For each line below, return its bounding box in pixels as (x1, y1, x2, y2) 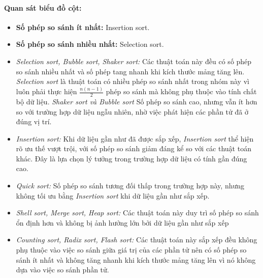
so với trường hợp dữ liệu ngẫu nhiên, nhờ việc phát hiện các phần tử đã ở (16, 106, 248, 117)
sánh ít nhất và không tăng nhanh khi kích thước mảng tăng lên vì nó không (16, 254, 256, 265)
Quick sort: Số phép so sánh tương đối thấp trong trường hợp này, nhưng (16, 180, 245, 191)
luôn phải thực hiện (16, 86, 77, 97)
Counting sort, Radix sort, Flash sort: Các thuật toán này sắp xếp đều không (16, 234, 257, 245)
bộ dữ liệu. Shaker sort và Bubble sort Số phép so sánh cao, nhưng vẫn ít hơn (16, 96, 257, 106)
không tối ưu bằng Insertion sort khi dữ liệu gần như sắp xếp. (16, 190, 210, 201)
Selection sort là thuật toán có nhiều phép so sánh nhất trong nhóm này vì (16, 76, 249, 87)
